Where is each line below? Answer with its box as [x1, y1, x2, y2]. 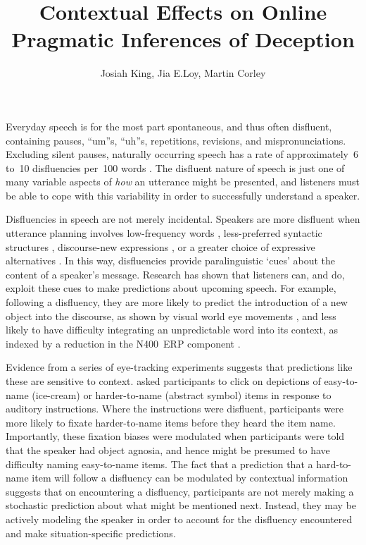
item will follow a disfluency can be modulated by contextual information [32, 470, 348, 485]
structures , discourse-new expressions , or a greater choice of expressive [6, 239, 315, 254]
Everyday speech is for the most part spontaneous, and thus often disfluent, [6, 118, 332, 133]
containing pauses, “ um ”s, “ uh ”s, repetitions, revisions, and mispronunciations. [6, 133, 346, 147]
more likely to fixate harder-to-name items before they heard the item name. [6, 415, 336, 429]
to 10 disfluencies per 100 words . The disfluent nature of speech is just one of [6, 160, 345, 175]
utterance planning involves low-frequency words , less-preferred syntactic [6, 226, 322, 240]
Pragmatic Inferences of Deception [11, 25, 355, 54]
